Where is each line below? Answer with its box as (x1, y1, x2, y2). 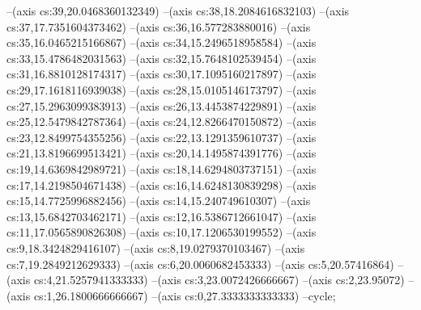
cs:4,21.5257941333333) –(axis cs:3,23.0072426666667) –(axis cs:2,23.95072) (33, 271, 405, 288)
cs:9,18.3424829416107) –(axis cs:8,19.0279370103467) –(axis (6, 239, 305, 256)
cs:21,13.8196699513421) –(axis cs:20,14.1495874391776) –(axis (6, 145, 317, 161)
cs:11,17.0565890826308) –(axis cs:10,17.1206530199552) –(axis (6, 224, 317, 241)
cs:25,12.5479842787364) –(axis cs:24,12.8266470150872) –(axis (6, 113, 317, 130)
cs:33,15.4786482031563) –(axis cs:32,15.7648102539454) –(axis (6, 49, 317, 66)
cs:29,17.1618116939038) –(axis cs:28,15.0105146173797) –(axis (6, 81, 317, 98)
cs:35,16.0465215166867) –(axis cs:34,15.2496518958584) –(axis (6, 34, 317, 51)
